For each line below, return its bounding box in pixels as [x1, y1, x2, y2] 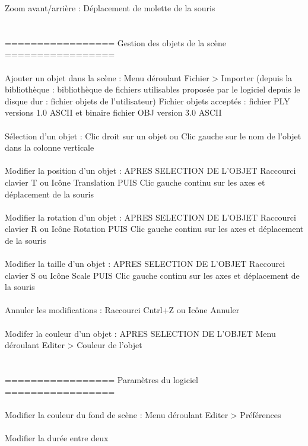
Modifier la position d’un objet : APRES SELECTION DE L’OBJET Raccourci [5, 164, 296, 177]
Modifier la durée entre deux [5, 431, 109, 444]
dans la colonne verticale [5, 141, 94, 154]
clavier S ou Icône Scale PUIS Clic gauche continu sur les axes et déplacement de [5, 269, 300, 281]
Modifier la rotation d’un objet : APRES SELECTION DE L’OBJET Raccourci [5, 211, 296, 223]
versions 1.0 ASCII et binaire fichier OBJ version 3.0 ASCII [5, 106, 222, 119]
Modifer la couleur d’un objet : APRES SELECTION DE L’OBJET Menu [5, 327, 276, 339]
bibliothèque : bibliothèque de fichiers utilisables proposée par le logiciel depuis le [5, 83, 300, 95]
